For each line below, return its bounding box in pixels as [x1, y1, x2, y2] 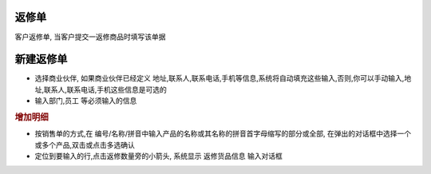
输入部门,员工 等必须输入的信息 [34, 96, 137, 105]
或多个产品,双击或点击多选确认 [34, 140, 136, 149]
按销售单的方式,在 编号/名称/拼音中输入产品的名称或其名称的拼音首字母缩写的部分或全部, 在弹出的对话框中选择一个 [34, 129, 412, 139]
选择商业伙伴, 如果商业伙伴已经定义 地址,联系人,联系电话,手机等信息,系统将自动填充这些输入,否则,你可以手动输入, [34, 73, 405, 83]
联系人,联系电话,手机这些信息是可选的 [44, 85, 168, 94]
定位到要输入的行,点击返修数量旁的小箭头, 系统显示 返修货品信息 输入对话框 [34, 152, 283, 161]
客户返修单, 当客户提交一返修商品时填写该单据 [14, 32, 166, 42]
